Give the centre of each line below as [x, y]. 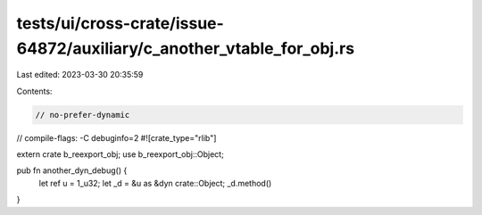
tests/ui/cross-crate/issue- [120, 23]
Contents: [34, 91]
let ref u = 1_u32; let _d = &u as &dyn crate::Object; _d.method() [155, 183]
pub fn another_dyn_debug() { [72, 170]
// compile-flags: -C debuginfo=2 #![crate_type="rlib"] [116, 137]
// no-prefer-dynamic [83, 115]
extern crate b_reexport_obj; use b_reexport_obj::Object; [120, 154]
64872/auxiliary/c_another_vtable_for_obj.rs [186, 48]
